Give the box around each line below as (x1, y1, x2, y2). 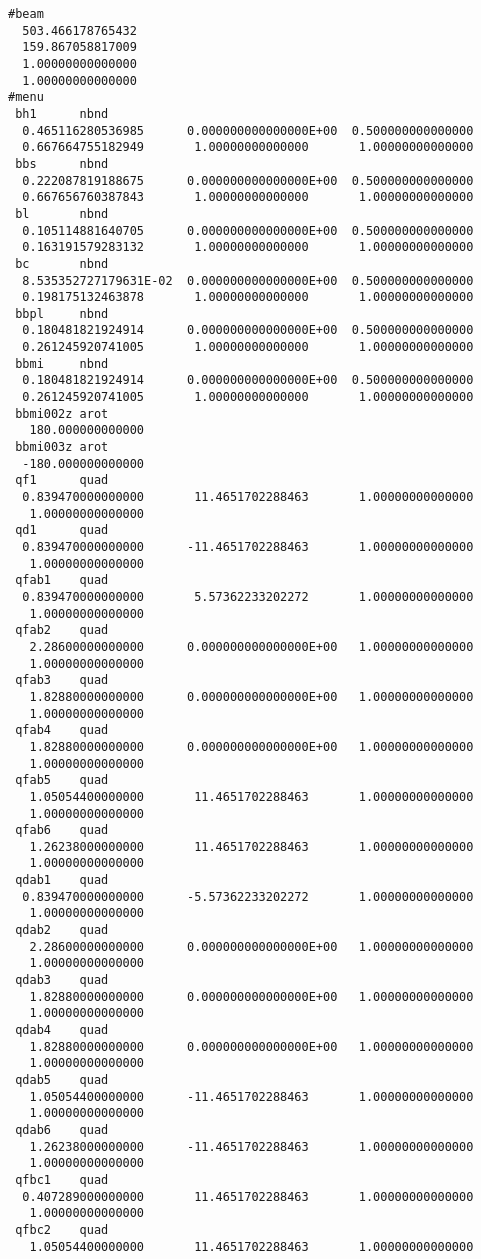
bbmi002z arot (15, 406, 109, 421)
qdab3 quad (15, 973, 109, 988)
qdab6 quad (15, 1122, 109, 1137)
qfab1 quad (15, 573, 109, 588)
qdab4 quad (15, 1023, 109, 1038)
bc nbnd (15, 256, 109, 271)
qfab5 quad (15, 773, 109, 788)
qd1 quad (15, 523, 109, 538)
